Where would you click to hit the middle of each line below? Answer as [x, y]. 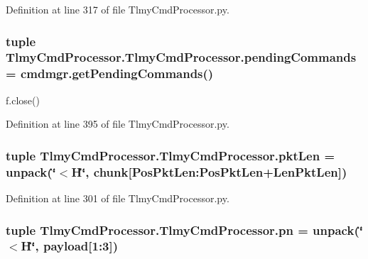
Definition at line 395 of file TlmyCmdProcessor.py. [118, 124]
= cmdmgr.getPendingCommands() [110, 73]
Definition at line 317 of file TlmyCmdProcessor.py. [118, 9]
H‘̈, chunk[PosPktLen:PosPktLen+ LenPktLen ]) [209, 171]
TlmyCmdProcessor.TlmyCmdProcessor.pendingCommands [181, 57]
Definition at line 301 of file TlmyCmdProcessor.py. [118, 198]
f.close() [23, 100]
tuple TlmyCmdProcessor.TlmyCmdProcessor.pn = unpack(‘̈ [184, 230]
